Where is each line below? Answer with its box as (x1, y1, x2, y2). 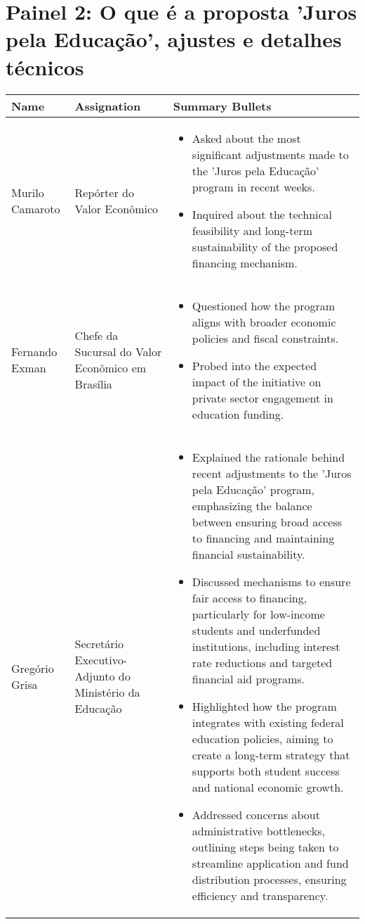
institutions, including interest (192, 638, 340, 654)
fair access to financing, (192, 589, 307, 606)
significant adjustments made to (192, 146, 349, 163)
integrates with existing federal (192, 714, 344, 730)
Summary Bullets (173, 97, 272, 114)
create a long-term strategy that (192, 746, 350, 763)
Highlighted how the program (192, 697, 337, 714)
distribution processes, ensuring (192, 871, 347, 887)
